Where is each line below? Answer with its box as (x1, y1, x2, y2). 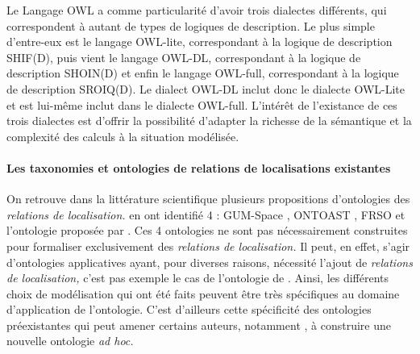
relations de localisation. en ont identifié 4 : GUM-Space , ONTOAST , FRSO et (6, 206, 405, 223)
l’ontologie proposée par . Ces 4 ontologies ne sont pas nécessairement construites (6, 222, 408, 239)
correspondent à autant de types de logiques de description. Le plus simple (6, 17, 375, 34)
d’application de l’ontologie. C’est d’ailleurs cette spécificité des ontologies (6, 301, 372, 318)
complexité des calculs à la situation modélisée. (6, 127, 239, 144)
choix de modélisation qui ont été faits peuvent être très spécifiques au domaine (6, 285, 400, 302)
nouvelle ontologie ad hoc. (6, 332, 134, 349)
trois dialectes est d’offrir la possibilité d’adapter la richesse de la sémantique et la (6, 112, 412, 129)
